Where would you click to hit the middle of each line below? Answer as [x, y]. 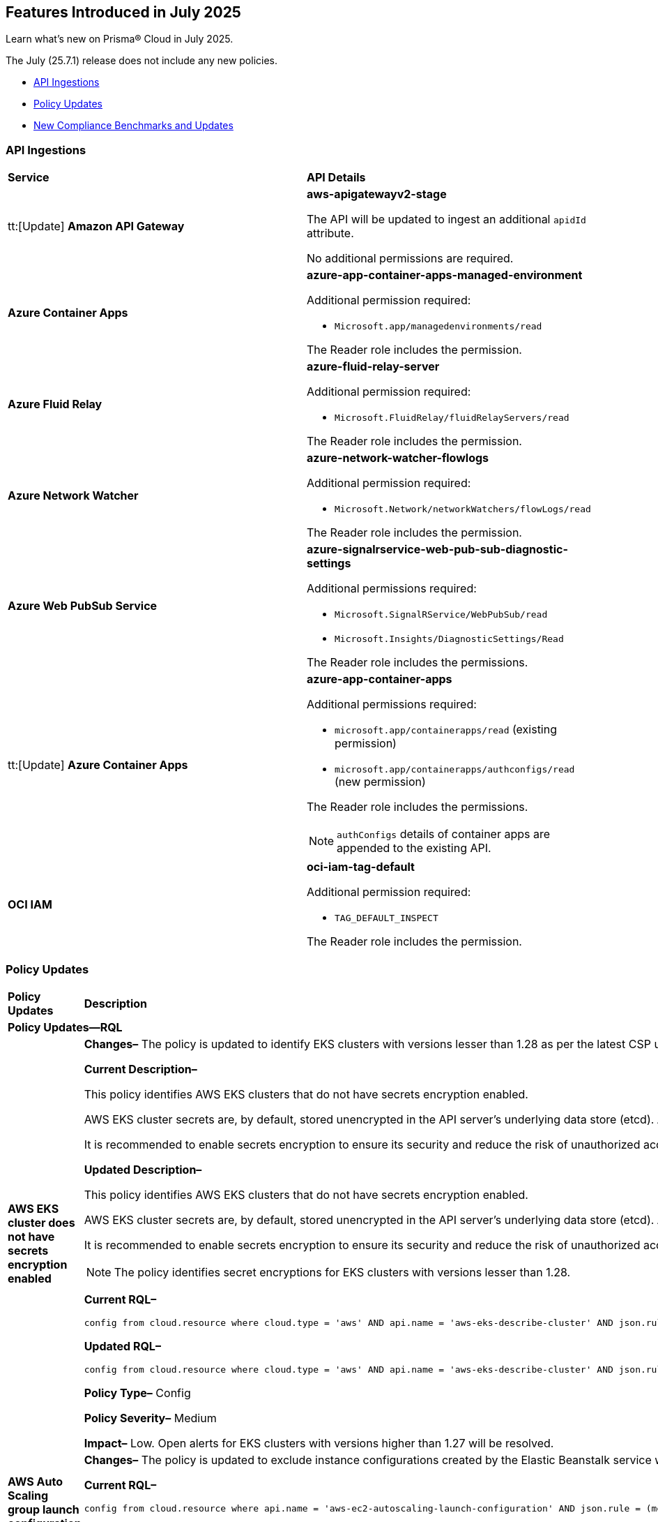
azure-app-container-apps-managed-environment [445, 275]
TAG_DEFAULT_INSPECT [387, 918]
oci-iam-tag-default [361, 867]
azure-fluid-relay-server [373, 367]
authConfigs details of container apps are [444, 834]
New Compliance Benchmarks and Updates [133, 126]
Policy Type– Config [137, 1393]
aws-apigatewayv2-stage [377, 194]
